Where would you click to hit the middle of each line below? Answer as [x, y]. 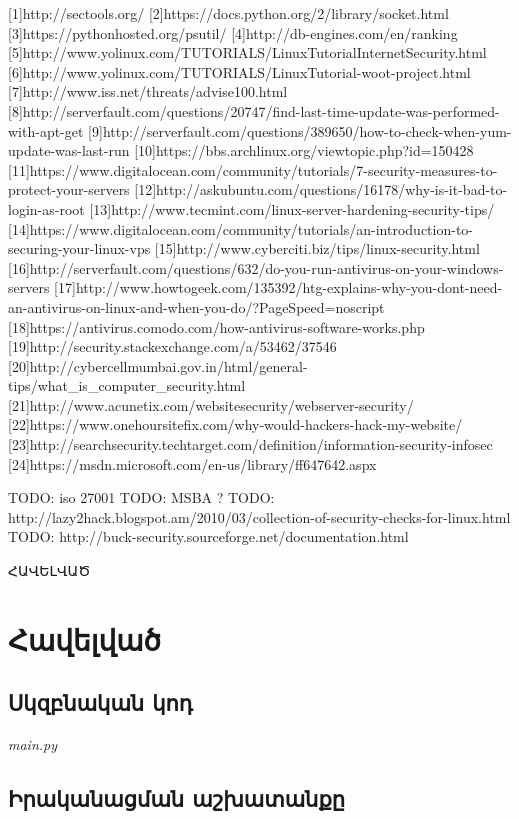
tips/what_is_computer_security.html [127, 385]
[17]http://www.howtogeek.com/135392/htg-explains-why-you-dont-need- [278, 287]
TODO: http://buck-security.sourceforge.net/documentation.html [208, 536]
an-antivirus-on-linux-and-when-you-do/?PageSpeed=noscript [196, 306]
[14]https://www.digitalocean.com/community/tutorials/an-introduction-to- [241, 228]
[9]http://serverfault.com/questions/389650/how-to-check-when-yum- [300, 130]
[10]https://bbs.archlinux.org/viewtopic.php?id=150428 [304, 150]
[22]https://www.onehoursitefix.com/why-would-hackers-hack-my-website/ [235, 424]
